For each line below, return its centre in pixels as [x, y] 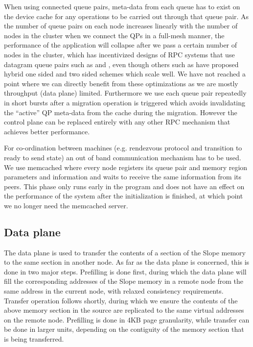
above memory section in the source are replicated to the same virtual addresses [124, 310]
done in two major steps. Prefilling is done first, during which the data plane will [125, 271]
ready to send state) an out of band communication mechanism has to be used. [123, 157]
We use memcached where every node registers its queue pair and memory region [126, 167]
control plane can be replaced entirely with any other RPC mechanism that [117, 122]
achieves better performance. [47, 131]
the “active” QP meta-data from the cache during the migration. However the [121, 112]
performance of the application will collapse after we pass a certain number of [121, 45]
